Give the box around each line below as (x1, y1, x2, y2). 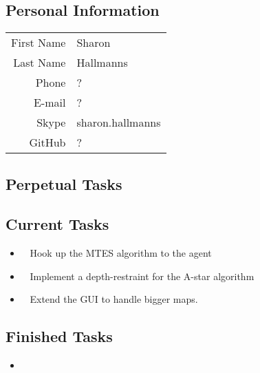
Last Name (13, 54, 66, 71)
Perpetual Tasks (6, 173, 122, 194)
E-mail (34, 94, 66, 111)
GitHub (29, 134, 66, 151)
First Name (11, 34, 66, 51)
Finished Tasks (6, 326, 113, 347)
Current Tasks (6, 213, 109, 235)
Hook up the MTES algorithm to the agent (30, 246, 212, 260)
